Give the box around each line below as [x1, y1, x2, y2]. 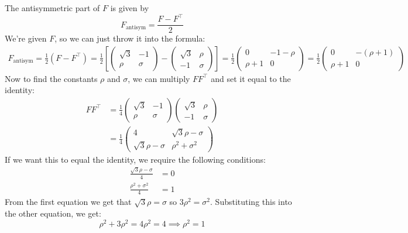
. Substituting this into [210, 196, 292, 208]
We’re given [5, 32, 47, 44]
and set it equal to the [211, 72, 291, 84]
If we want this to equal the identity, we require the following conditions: [5, 153, 266, 165]
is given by [110, 2, 149, 13]
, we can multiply [128, 72, 190, 84]
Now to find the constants [5, 72, 98, 84]
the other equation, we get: [5, 207, 101, 220]
